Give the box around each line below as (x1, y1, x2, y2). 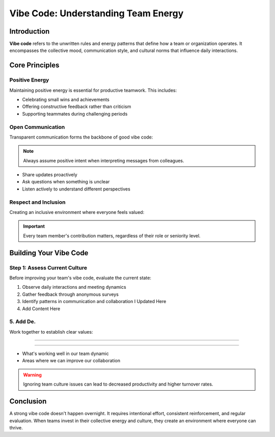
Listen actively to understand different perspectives (22, 186, 131, 192)
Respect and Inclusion (9, 199, 66, 206)
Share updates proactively (22, 172, 77, 178)
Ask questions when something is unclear (22, 179, 110, 185)
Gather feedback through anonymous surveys (22, 291, 119, 297)
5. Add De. (9, 318, 36, 325)
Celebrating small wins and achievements (22, 97, 109, 102)
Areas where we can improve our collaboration (22, 358, 121, 364)
